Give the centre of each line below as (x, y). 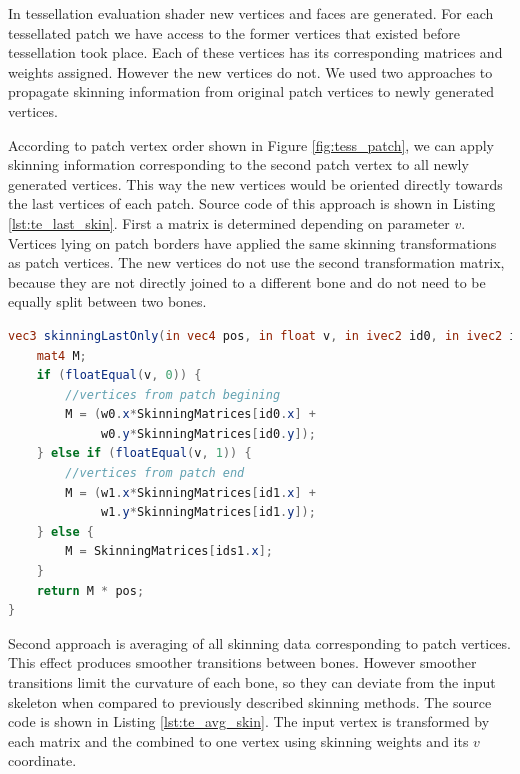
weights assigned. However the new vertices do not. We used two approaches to (250, 71)
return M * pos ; (90, 590)
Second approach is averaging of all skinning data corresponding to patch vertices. (259, 642)
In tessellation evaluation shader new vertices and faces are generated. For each (251, 13)
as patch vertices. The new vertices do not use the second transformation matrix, (256, 262)
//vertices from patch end (155, 473)
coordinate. (42, 760)
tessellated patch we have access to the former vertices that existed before (234, 32)
